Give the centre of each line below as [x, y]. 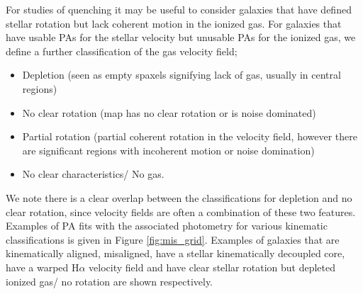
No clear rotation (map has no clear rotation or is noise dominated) [169, 112]
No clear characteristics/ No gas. [93, 174]
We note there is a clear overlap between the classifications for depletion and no [179, 197]
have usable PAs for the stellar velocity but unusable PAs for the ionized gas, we [181, 37]
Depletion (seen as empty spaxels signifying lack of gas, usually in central [181, 75]
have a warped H [43, 267]
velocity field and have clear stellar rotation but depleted [212, 267]
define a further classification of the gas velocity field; [122, 51]
